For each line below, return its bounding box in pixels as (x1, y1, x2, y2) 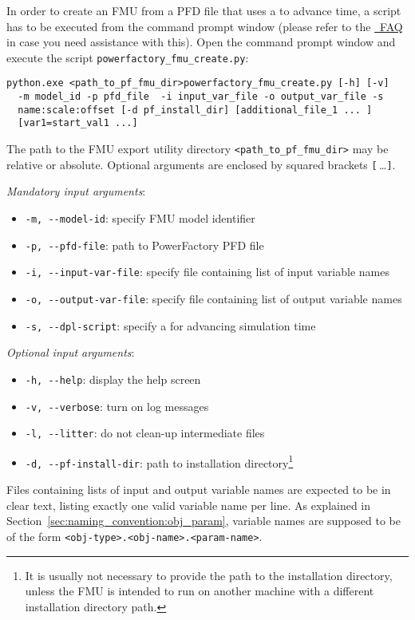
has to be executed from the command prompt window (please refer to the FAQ (6, 18, 403, 34)
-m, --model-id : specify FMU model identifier (25, 209, 255, 226)
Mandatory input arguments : (6, 183, 146, 199)
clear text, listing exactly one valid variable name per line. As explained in (6, 496, 371, 513)
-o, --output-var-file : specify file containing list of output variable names (25, 290, 402, 306)
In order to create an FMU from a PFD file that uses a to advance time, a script (6, 2, 401, 18)
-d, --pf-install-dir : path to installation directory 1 (25, 452, 294, 471)
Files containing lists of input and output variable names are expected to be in (6, 481, 391, 498)
